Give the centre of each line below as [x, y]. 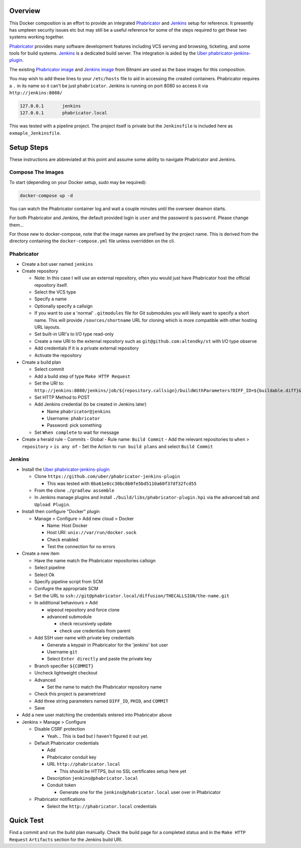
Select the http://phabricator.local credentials [102, 806]
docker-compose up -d [46, 195]
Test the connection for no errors [81, 547]
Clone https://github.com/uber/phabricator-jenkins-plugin [107, 476]
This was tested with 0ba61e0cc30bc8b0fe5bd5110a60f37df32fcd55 [122, 483]
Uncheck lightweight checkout [66, 673]
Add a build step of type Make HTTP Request [82, 376]
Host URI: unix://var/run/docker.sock [92, 533]
